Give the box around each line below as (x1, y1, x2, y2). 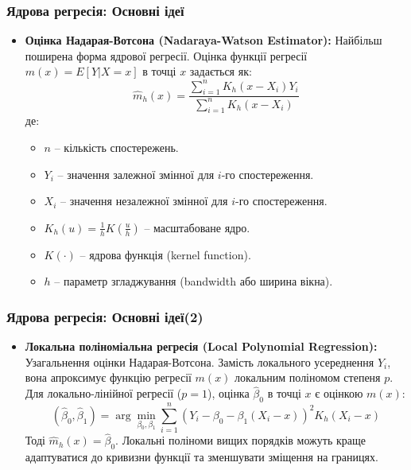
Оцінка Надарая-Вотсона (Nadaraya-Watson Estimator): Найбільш (25, 32, 382, 49)
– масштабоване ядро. (144, 219, 250, 235)
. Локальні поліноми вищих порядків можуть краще (115, 432, 366, 449)
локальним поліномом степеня (235, 369, 381, 386)
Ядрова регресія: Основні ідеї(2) (6, 306, 204, 326)
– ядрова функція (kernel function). (79, 246, 251, 262)
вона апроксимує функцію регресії (25, 369, 192, 386)
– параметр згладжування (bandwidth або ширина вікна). (54, 273, 333, 289)
